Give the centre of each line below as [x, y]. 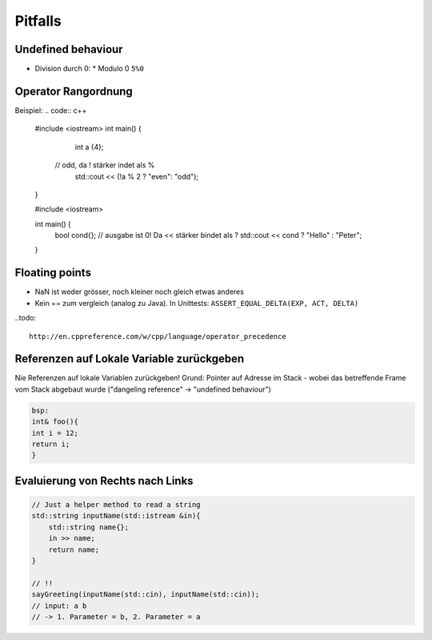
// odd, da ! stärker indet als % [105, 165]
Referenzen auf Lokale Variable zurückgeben [130, 359]
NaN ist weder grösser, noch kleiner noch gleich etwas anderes [139, 292]
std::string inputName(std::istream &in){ [116, 516]
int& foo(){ [55, 422]
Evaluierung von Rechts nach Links [104, 481]
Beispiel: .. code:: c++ [51, 110]
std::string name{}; [89, 527]
